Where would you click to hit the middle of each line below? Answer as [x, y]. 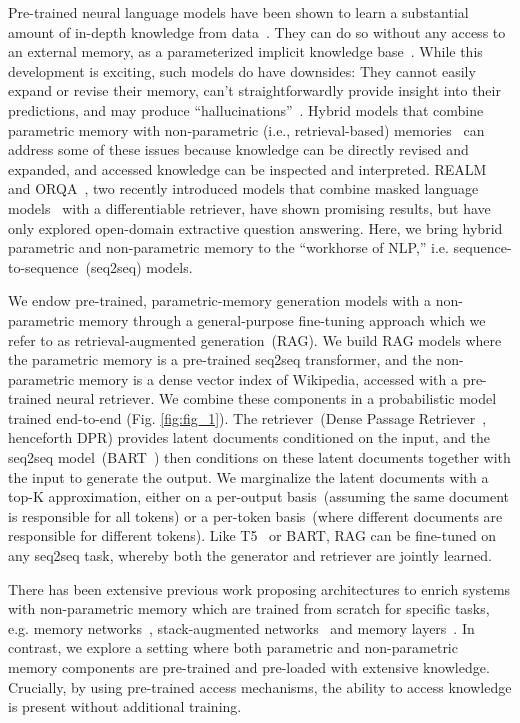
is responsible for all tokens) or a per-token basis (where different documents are [255, 515]
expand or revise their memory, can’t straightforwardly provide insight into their [254, 90]
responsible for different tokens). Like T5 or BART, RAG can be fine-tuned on [252, 535]
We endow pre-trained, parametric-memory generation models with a [220, 300]
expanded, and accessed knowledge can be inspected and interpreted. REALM [247, 168]
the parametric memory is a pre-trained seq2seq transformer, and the [220, 359]
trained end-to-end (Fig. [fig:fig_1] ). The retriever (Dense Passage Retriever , [247, 417]
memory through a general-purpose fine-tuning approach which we [282, 319]
